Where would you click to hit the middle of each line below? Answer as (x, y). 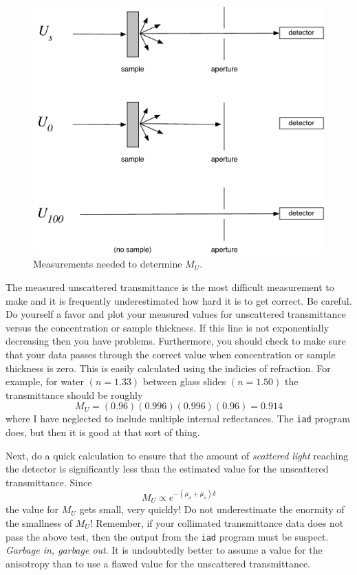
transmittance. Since (49, 482)
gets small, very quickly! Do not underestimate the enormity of (212, 509)
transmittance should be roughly (74, 394)
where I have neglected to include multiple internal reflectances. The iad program (178, 419)
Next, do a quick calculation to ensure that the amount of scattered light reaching (177, 455)
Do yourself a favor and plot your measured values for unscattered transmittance (176, 314)
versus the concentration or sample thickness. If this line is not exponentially (167, 327)
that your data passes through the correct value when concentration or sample (171, 354)
